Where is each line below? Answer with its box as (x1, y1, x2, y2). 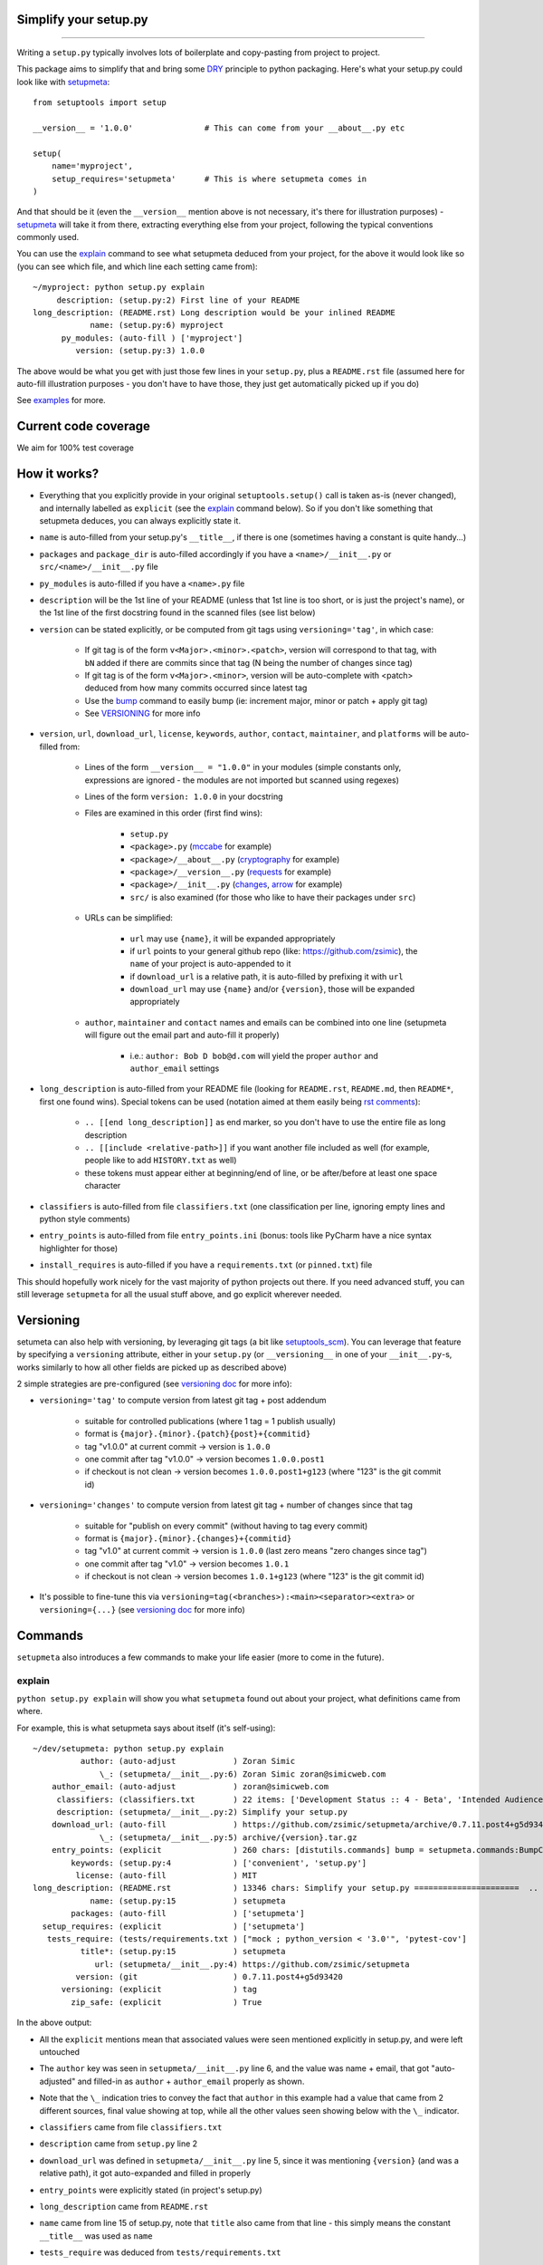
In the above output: (16, 2017, 92, 2029)
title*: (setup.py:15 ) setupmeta (80, 1946, 286, 1957)
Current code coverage (16, 419, 151, 434)
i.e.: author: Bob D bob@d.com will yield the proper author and (129, 1050, 379, 1061)
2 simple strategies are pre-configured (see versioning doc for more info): (16, 1378, 293, 1389)
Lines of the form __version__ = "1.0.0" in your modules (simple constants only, (84, 762, 402, 773)
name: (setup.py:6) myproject (90, 320, 224, 331)
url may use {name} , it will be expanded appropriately (129, 933, 336, 944)
